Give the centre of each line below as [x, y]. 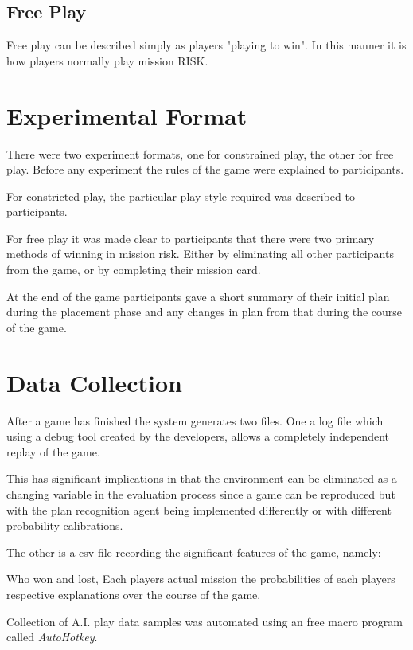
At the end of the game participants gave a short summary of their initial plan [198, 296]
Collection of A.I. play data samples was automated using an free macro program [205, 621]
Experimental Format [127, 115]
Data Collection [94, 382]
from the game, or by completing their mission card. [134, 270]
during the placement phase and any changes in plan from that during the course [205, 312]
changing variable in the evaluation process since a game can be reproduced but [201, 493]
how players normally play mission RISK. [107, 60]
